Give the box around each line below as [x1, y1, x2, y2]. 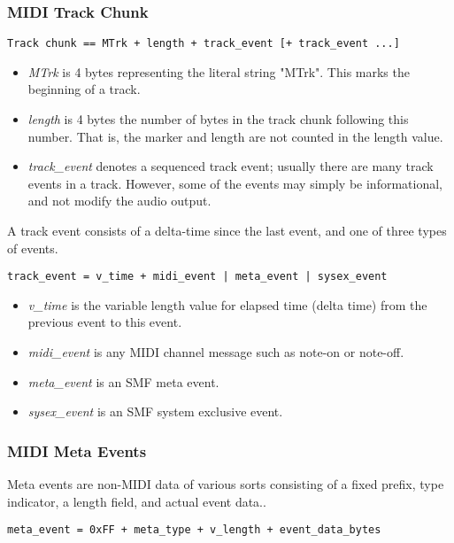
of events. [7, 238, 58, 257]
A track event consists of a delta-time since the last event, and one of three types [7, 221, 447, 240]
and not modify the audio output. [27, 191, 212, 210]
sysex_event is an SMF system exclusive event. [27, 402, 283, 421]
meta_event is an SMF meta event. [27, 372, 219, 391]
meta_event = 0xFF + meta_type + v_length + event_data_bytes [7, 524, 381, 537]
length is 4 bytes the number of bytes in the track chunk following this [27, 110, 409, 128]
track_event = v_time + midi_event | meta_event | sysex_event [7, 270, 388, 283]
